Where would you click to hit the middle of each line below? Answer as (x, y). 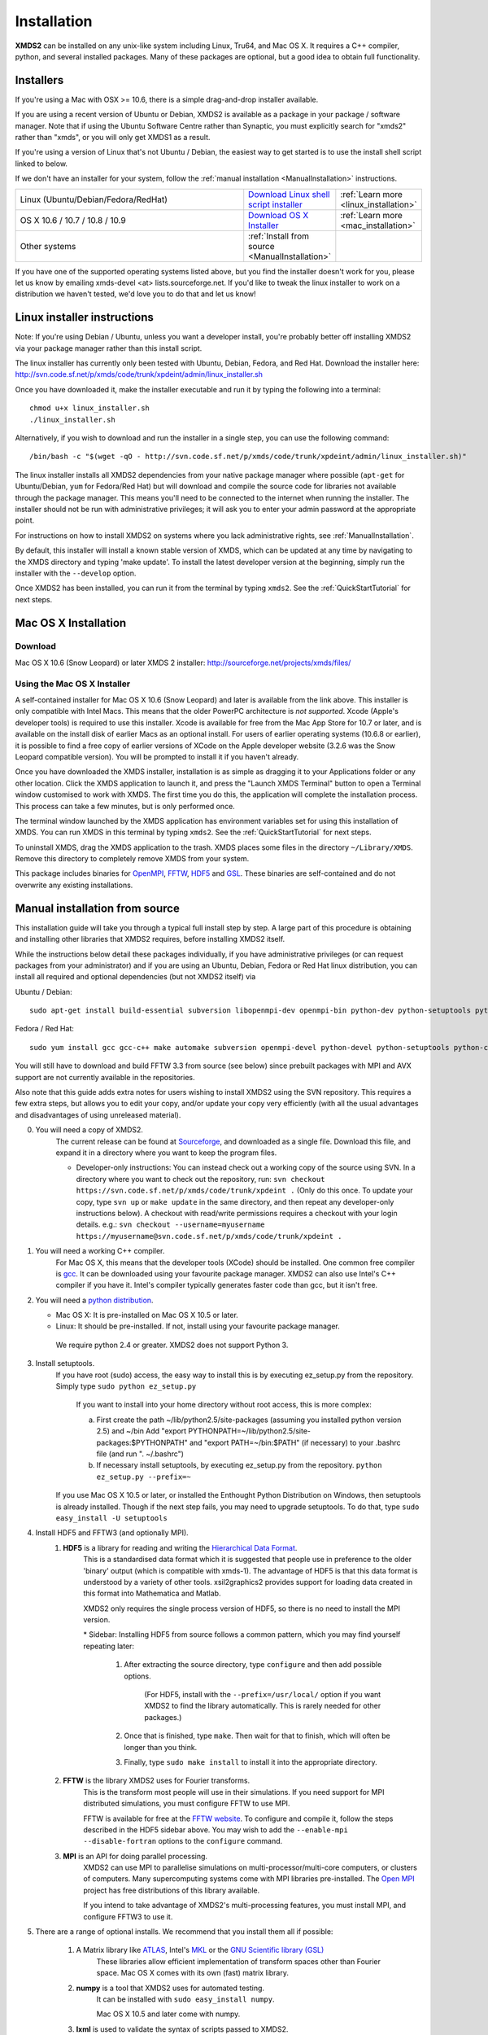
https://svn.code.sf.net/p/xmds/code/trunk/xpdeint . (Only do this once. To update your (245, 1190)
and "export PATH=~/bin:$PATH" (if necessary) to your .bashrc (295, 1442)
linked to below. (41, 164)
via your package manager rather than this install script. (109, 348)
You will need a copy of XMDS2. (89, 1130)
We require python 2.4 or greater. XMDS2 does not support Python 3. (172, 1345)
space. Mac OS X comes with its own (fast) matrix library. (192, 1973)
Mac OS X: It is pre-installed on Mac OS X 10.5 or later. (147, 1315)
